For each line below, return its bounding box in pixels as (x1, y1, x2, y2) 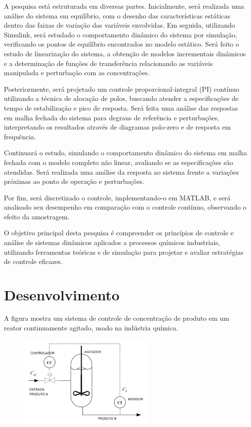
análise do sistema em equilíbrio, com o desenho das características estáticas (4, 10, 231, 20)
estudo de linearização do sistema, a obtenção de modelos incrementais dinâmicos (4, 48, 246, 58)
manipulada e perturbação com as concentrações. (4, 67, 150, 78)
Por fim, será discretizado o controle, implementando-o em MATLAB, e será (4, 192, 231, 202)
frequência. (4, 131, 36, 141)
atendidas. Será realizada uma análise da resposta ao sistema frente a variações (4, 166, 239, 177)
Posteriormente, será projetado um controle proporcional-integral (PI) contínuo (4, 83, 239, 94)
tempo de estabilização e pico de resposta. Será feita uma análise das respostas (4, 102, 238, 113)
